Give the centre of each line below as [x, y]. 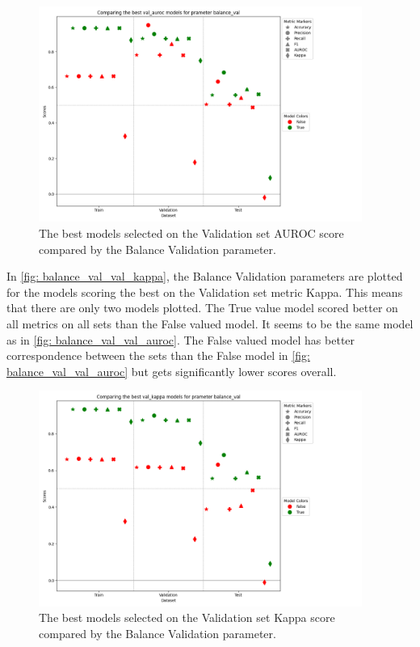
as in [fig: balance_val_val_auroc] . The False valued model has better [181, 339]
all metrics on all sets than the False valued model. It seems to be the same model [210, 323]
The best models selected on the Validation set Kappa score [187, 617]
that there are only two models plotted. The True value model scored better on [202, 308]
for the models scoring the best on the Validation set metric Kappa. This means [205, 292]
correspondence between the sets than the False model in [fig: [158, 355]
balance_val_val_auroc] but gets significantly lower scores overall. [172, 371]
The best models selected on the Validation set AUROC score [191, 233]
